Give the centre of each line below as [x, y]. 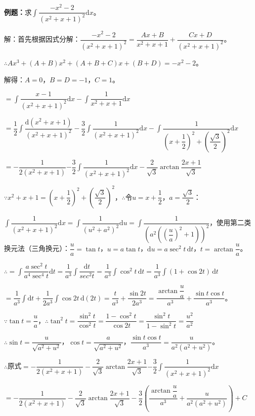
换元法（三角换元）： [37, 248]
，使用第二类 [231, 222]
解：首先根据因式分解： [42, 39]
